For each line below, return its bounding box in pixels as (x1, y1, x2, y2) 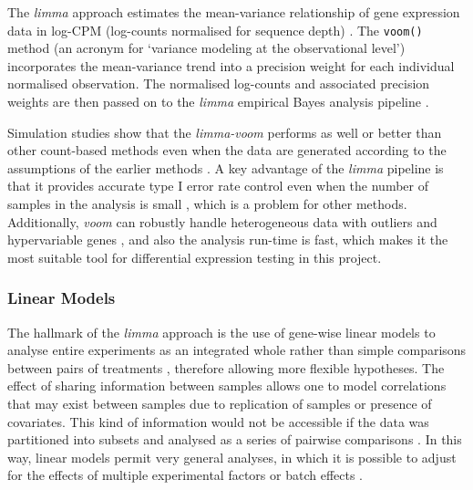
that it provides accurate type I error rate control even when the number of (7, 176, 428, 195)
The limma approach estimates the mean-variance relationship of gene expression (7, 3, 460, 21)
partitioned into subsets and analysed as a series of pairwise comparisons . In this (7, 430, 462, 449)
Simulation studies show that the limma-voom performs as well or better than (7, 122, 442, 141)
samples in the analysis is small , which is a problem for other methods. (7, 194, 407, 213)
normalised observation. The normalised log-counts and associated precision (7, 74, 430, 93)
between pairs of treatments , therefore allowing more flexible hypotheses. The (7, 358, 445, 377)
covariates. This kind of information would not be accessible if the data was (7, 412, 429, 431)
